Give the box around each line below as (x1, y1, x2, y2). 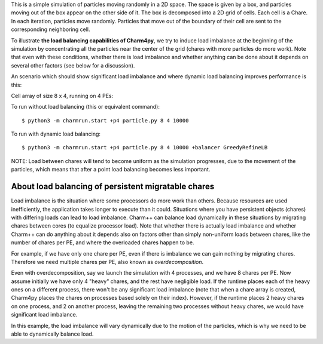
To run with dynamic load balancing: (11, 130, 101, 137)
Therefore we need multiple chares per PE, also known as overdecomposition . (11, 258, 204, 265)
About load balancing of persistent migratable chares (11, 182, 215, 192)
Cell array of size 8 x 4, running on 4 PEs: (11, 92, 114, 99)
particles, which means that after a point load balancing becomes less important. (11, 166, 211, 173)
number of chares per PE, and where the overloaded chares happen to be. (11, 239, 194, 246)
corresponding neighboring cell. (11, 26, 90, 33)
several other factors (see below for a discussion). (11, 62, 135, 69)
